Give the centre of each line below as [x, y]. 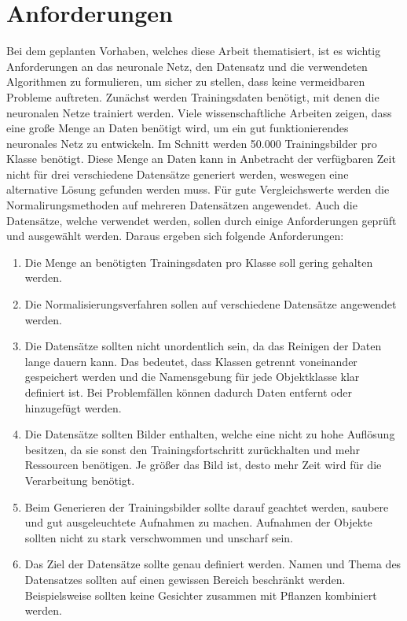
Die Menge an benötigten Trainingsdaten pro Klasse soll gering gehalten [199, 262]
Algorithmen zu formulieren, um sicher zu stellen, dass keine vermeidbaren [186, 81]
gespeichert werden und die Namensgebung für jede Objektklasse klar [192, 377]
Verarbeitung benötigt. [80, 480]
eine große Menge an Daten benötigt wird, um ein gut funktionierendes [178, 128]
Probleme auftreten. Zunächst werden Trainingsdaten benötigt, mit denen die [193, 96]
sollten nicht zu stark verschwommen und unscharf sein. [159, 537]
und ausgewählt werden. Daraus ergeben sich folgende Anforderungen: [175, 236]
